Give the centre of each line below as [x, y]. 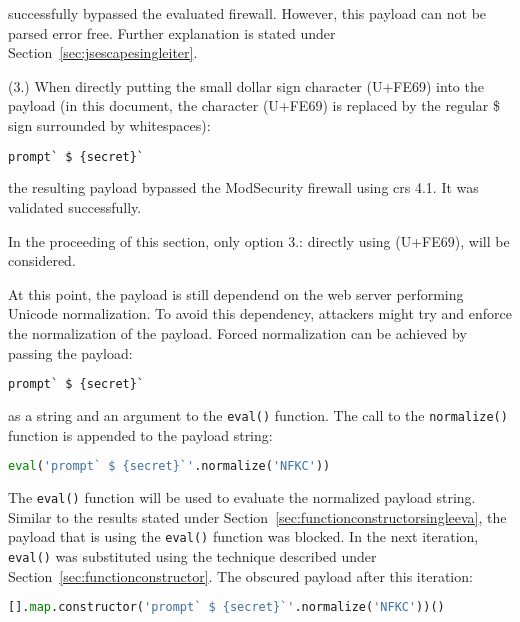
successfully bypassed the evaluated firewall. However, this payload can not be [247, 13]
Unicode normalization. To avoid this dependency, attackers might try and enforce [260, 313]
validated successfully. [75, 207]
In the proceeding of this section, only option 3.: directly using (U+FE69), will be [259, 240]
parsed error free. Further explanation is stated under [172, 32]
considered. [42, 260]
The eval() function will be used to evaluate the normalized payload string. [242, 497]
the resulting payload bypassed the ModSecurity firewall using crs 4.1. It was [243, 187]
